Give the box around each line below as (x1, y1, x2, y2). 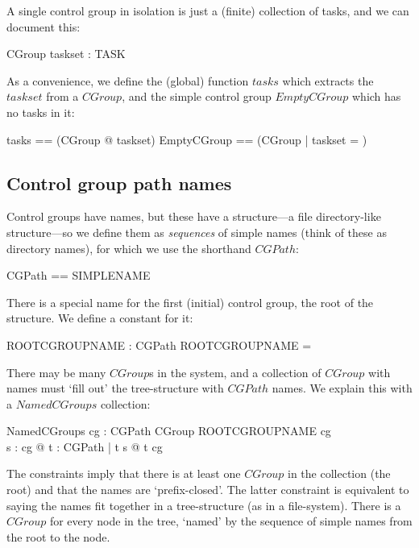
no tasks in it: (6, 103, 75, 120)
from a (46, 88, 79, 105)
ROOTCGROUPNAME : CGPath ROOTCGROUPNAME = (6, 336, 312, 353)
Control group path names (6, 170, 232, 195)
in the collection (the (288, 465, 391, 482)
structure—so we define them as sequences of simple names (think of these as (6, 223, 387, 240)
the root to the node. (6, 528, 110, 545)
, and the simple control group (122, 88, 272, 105)
